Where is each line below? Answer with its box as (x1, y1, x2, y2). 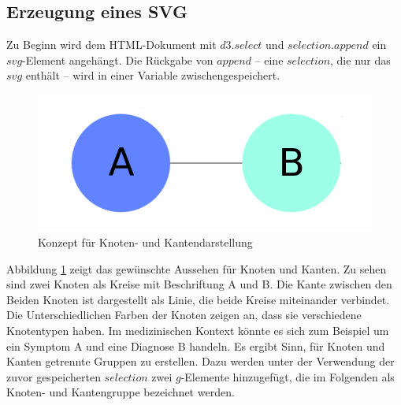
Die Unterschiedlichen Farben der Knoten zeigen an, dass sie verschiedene (6, 307, 362, 323)
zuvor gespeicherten (6, 368, 101, 385)
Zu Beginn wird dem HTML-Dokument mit (6, 36, 217, 53)
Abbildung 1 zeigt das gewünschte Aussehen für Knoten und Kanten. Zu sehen (6, 260, 387, 277)
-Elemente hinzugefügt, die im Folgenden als (180, 368, 395, 385)
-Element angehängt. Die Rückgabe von (22, 51, 213, 68)
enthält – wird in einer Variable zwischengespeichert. (25, 67, 280, 84)
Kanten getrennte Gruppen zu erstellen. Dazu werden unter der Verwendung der (6, 353, 395, 370)
